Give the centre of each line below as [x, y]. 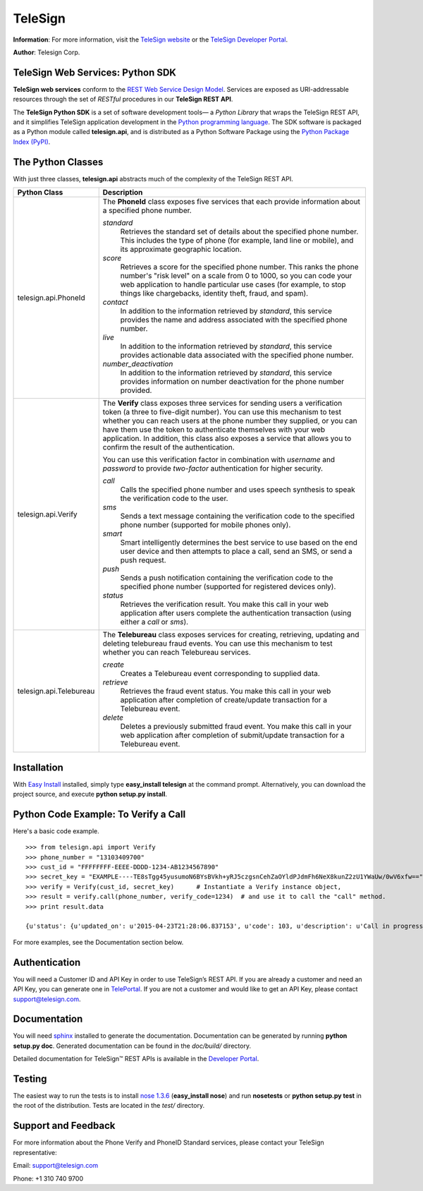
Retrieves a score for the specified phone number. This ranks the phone [239, 267]
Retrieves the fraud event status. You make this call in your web [226, 691]
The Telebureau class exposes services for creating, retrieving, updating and [231, 635]
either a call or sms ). [154, 622]
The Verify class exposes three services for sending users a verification [222, 404]
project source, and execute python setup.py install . [90, 794]
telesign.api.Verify [47, 514]
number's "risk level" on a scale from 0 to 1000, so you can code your [236, 276]
